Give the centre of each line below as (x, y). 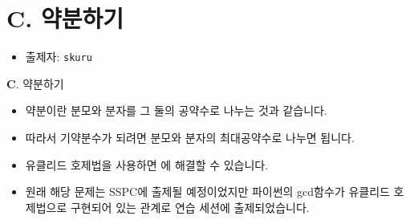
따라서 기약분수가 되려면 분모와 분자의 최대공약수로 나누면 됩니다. (190, 137)
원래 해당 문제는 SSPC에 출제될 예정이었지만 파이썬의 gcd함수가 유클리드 (207, 191)
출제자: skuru (59, 57)
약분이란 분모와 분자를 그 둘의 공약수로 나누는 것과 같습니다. (176, 110)
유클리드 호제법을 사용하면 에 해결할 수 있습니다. (147, 164)
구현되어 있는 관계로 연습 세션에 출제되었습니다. (190, 207)
